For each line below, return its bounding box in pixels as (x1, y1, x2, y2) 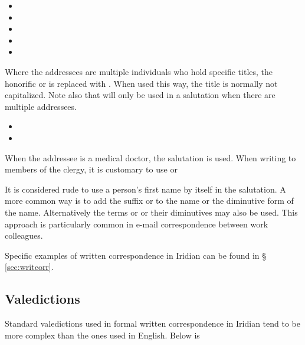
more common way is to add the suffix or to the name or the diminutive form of (5, 194, 294, 207)
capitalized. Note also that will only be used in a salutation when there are (5, 89, 276, 101)
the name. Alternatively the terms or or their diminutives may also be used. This (5, 206, 298, 218)
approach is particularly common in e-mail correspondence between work (5, 217, 268, 230)
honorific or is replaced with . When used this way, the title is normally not (5, 77, 278, 89)
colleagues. (5, 229, 43, 242)
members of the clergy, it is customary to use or (5, 163, 178, 175)
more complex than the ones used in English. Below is (5, 328, 200, 341)
